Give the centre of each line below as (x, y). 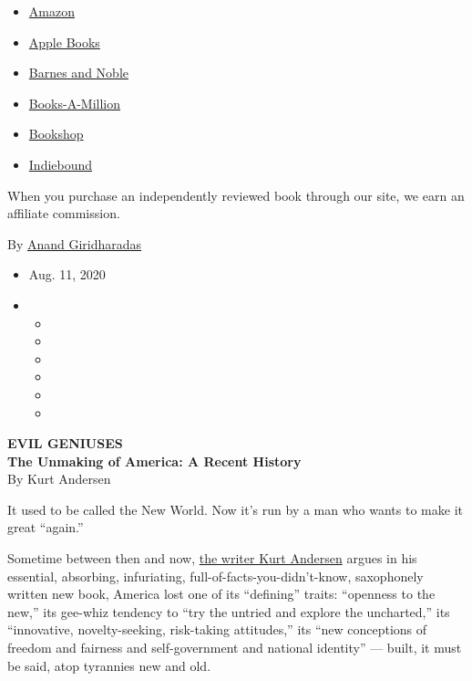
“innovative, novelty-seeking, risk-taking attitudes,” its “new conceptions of (217, 629)
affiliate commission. (64, 213)
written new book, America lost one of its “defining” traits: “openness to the (221, 594)
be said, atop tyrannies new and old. (109, 665)
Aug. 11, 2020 (67, 274)
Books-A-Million (75, 103)
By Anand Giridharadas (75, 243)
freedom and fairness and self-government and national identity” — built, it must (235, 648)
